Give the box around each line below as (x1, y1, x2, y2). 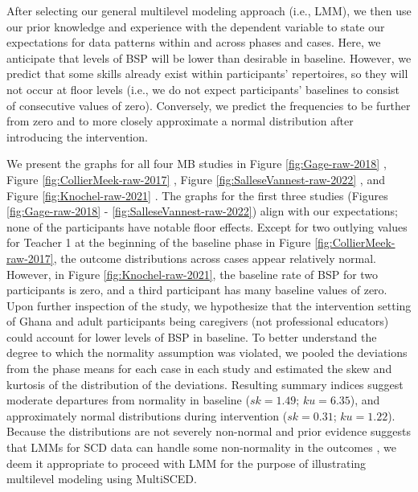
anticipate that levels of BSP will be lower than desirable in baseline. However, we (6, 49, 412, 66)
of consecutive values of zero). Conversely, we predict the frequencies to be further (6, 96, 411, 113)
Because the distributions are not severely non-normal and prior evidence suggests (6, 423, 412, 440)
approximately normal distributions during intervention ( (6, 407, 288, 424)
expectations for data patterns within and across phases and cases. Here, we (6, 34, 381, 51)
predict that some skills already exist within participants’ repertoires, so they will (6, 65, 408, 82)
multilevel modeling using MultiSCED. (6, 470, 197, 487)
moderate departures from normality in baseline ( (6, 392, 250, 408)
